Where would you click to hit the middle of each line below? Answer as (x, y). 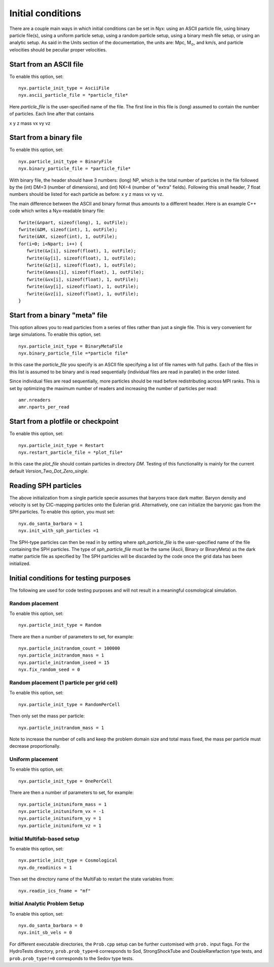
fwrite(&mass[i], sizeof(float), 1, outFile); (85, 272)
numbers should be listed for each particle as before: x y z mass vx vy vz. (87, 194)
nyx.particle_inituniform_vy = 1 (60, 818)
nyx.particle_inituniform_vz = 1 (60, 826)
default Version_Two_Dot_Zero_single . (49, 471)
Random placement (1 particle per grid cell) (63, 683)
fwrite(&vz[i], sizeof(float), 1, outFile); (82, 294)
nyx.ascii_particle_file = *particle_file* (73, 95)
